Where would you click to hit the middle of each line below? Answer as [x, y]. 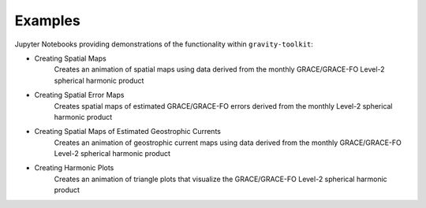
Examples [47, 20]
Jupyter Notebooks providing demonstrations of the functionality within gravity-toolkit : [164, 44]
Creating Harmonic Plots [74, 168]
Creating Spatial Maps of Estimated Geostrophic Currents [127, 132]
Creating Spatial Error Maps [79, 95]
